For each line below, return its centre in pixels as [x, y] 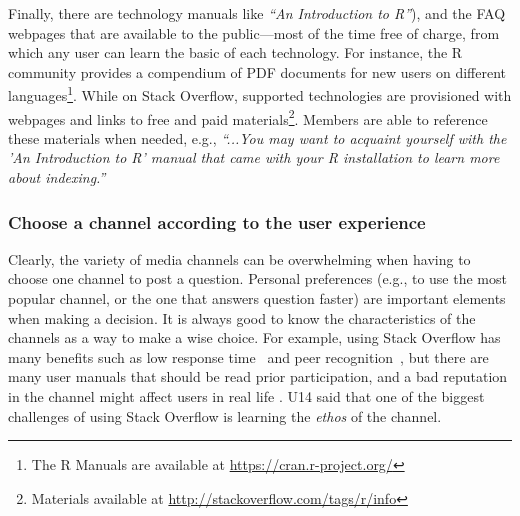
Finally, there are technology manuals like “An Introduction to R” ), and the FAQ [257, 13]
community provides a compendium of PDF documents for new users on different [257, 71]
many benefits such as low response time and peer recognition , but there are [248, 356]
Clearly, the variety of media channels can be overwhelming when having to [239, 258]
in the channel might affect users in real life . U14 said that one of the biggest [246, 396]
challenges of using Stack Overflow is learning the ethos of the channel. [225, 415]
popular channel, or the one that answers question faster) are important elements [257, 298]
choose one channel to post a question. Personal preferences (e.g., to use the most [257, 278]
